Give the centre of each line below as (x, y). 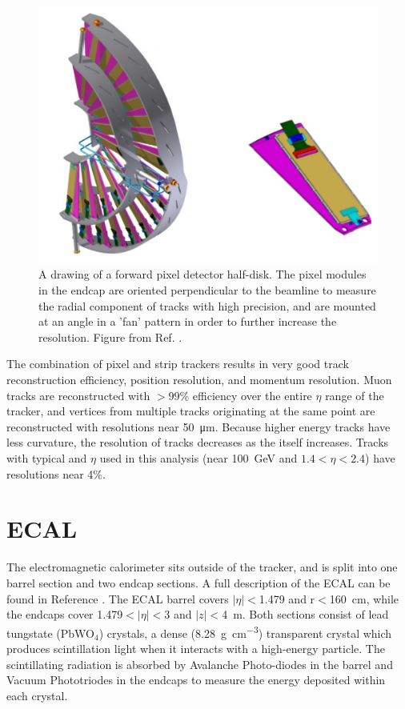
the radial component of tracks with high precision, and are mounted (207, 305)
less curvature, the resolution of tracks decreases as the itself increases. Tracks (198, 442)
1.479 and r (287, 598)
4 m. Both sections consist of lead (305, 614)
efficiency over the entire (252, 395)
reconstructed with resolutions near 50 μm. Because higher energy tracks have (198, 426)
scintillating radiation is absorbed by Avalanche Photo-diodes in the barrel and (200, 664)
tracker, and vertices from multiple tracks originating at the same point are (191, 411)
